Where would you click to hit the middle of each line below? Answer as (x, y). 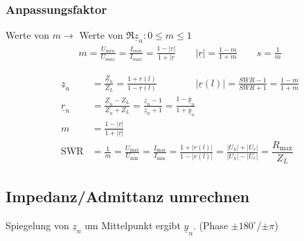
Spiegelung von (37, 225)
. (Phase (211, 225)
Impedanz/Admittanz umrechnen (128, 196)
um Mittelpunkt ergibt (133, 225)
